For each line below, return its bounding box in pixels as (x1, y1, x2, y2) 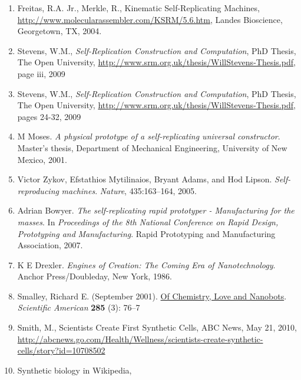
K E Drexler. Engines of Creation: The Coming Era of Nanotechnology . (17, 258, 276, 271)
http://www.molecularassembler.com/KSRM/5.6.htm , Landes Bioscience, (17, 13, 283, 25)
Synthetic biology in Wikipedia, (17, 364, 132, 376)
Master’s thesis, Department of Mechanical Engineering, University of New (17, 141, 287, 154)
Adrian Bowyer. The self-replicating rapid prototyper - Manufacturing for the (17, 204, 295, 216)
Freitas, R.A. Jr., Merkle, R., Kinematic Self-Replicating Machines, (17, 2, 260, 14)
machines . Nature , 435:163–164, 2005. (61, 184, 197, 196)
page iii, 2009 (17, 67, 65, 79)
